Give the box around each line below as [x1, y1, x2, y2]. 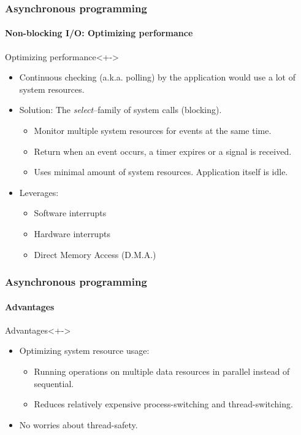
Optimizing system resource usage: [19, 344, 150, 357]
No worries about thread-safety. [19, 418, 138, 431]
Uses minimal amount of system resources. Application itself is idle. [34, 165, 288, 178]
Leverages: [19, 186, 59, 198]
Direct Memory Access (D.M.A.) [34, 248, 156, 261]
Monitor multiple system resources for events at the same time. [34, 124, 272, 137]
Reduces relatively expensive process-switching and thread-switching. [34, 398, 293, 410]
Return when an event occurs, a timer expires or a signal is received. [34, 144, 292, 157]
